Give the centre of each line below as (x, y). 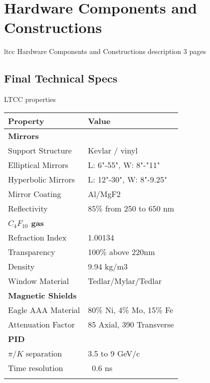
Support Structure (40, 150)
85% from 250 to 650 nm (131, 208)
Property (26, 120)
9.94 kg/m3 (108, 266)
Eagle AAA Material (44, 309)
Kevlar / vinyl (113, 150)
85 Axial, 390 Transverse (131, 324)
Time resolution (36, 367)
